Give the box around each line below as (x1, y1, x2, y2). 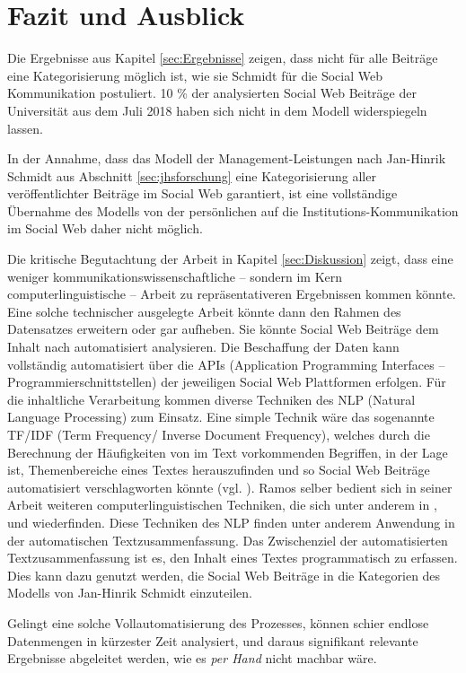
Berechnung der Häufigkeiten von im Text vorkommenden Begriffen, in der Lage (7, 442, 448, 461)
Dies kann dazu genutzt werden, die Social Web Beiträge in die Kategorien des (7, 565, 441, 584)
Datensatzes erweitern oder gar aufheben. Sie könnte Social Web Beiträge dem (7, 319, 439, 338)
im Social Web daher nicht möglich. (7, 219, 203, 238)
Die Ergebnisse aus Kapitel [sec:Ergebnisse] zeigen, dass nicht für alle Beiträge (7, 48, 438, 67)
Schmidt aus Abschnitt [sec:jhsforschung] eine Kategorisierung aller (7, 166, 376, 185)
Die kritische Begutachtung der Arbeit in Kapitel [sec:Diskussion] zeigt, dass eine (7, 249, 453, 268)
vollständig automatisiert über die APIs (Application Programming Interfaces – (7, 354, 445, 373)
